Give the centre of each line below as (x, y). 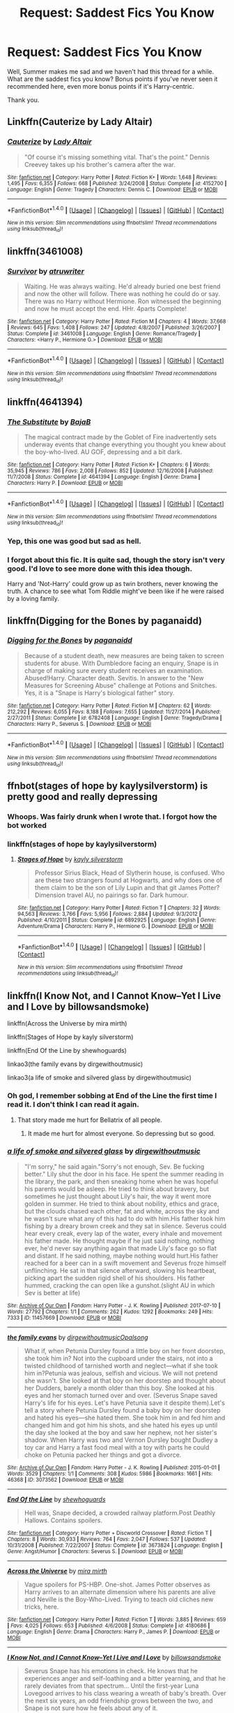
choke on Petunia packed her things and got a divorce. (103, 1455)
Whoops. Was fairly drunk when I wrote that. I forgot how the (112, 817)
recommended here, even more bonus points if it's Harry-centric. (101, 86)
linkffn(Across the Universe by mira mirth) (67, 1023)
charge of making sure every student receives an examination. (114, 670)
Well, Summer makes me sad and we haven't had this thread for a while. (111, 71)
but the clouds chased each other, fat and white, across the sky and (122, 1211)
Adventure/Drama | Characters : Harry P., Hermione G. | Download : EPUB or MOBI (115, 926)
